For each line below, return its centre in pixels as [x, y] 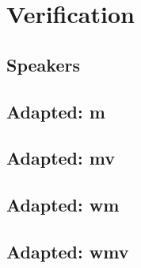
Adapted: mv [61, 158]
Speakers [43, 64]
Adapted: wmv [68, 251]
